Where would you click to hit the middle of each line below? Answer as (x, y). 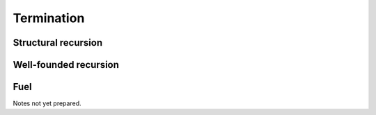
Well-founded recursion (66, 65)
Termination (49, 18)
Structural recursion (58, 43)
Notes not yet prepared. (47, 103)
